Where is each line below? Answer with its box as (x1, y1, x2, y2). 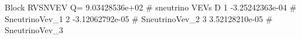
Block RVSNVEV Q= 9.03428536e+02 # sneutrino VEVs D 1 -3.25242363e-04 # (5, 1, 297, 13)
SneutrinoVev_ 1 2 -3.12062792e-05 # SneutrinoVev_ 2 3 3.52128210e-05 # (5, 12, 273, 24)
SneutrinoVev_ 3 (5, 24, 63, 36)
